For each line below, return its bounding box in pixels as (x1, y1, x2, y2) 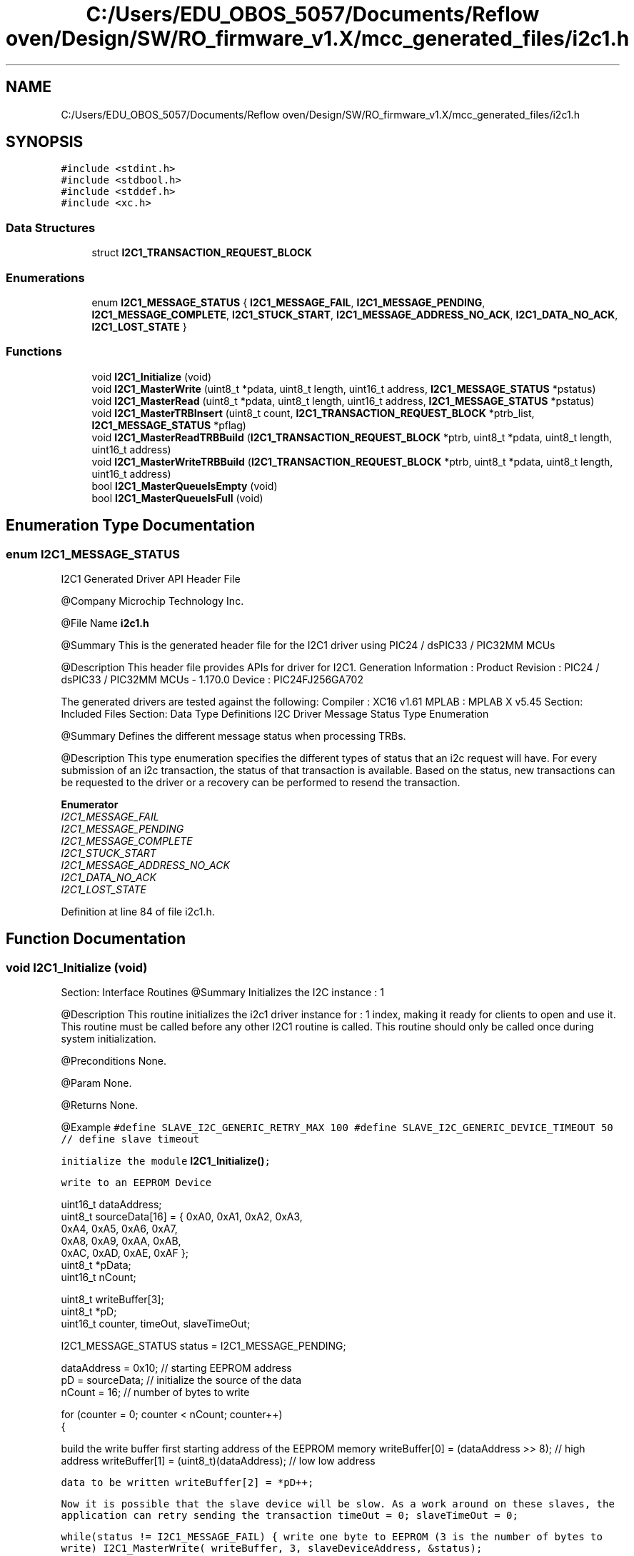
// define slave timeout (61, 1133, 200, 1145)
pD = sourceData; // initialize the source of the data (61, 1374, 301, 1387)
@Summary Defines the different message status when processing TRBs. (61, 729, 406, 742)
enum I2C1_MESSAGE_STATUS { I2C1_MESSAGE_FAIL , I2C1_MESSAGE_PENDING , (91, 296, 485, 308)
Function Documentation (6, 930, 186, 948)
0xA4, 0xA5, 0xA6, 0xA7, (61, 1223, 178, 1235)
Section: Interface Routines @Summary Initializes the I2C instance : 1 (61, 986, 384, 999)
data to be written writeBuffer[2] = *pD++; (61, 1477, 314, 1489)
